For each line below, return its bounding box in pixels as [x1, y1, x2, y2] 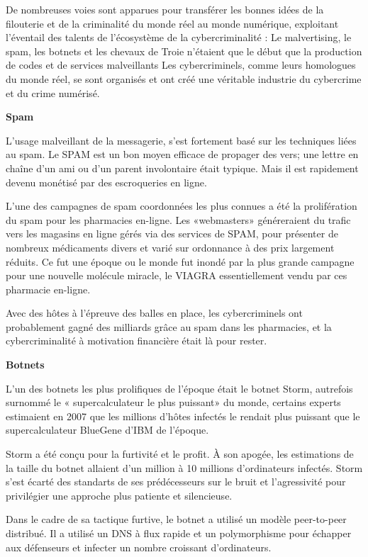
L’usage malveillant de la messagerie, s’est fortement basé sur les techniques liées [6, 133, 357, 147]
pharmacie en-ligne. [6, 281, 91, 296]
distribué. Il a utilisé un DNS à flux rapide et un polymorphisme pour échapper [6, 526, 352, 540]
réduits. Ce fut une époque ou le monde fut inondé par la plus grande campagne [6, 254, 355, 269]
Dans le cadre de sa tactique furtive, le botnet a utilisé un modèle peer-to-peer [6, 512, 347, 527]
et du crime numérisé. [6, 85, 100, 100]
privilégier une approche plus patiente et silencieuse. [6, 488, 233, 502]
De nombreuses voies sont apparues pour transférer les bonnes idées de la [6, 2, 324, 16]
